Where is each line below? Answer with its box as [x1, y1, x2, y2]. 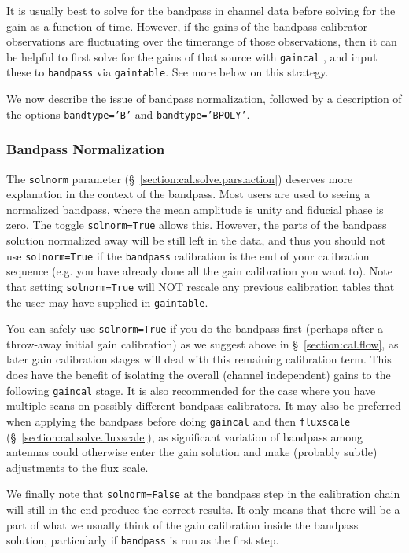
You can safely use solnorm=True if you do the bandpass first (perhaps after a [6, 320, 383, 337]
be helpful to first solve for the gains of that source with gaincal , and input [6, 48, 378, 65]
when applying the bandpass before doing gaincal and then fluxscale [6, 412, 351, 429]
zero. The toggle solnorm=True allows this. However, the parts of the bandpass [6, 216, 387, 233]
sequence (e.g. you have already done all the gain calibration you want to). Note [6, 263, 392, 279]
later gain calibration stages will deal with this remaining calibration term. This [6, 351, 392, 367]
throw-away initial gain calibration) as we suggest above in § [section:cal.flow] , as [6, 335, 399, 352]
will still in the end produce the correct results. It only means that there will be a [6, 501, 400, 517]
